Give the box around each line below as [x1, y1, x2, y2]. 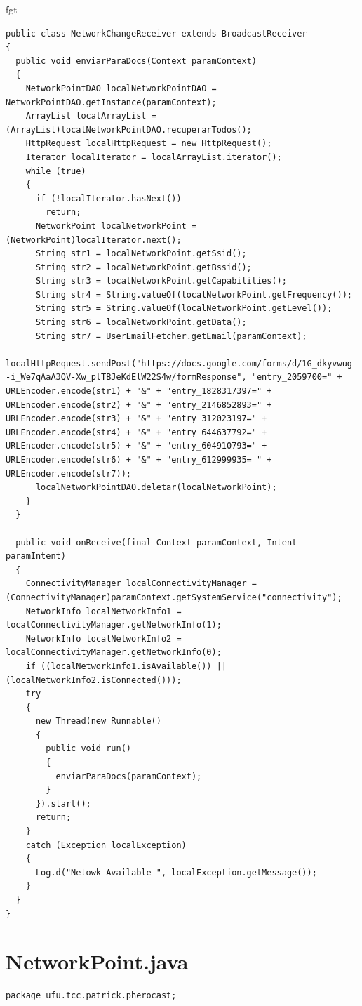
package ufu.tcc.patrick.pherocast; [6, 991, 177, 1001]
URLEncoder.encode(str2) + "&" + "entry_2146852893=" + [6, 399, 272, 410]
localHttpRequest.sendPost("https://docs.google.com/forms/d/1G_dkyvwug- [6, 358, 358, 369]
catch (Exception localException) [25, 840, 187, 850]
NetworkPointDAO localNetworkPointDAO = [25, 83, 217, 93]
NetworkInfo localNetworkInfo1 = [25, 606, 182, 616]
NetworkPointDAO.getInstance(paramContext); [6, 97, 217, 107]
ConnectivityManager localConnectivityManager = [25, 578, 257, 589]
